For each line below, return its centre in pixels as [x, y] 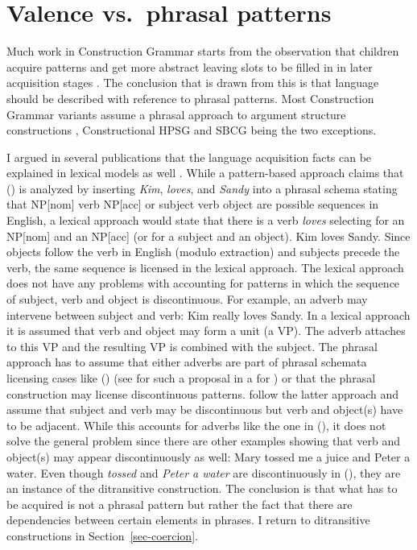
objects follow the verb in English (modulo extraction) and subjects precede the [203, 252]
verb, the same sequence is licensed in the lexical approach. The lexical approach [205, 267]
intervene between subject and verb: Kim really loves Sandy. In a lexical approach [208, 314]
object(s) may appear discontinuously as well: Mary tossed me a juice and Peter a [208, 456]
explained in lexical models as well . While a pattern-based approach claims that [205, 173]
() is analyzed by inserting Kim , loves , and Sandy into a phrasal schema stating [202, 188]
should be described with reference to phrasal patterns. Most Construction [190, 98]
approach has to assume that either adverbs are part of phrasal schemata [187, 362]
